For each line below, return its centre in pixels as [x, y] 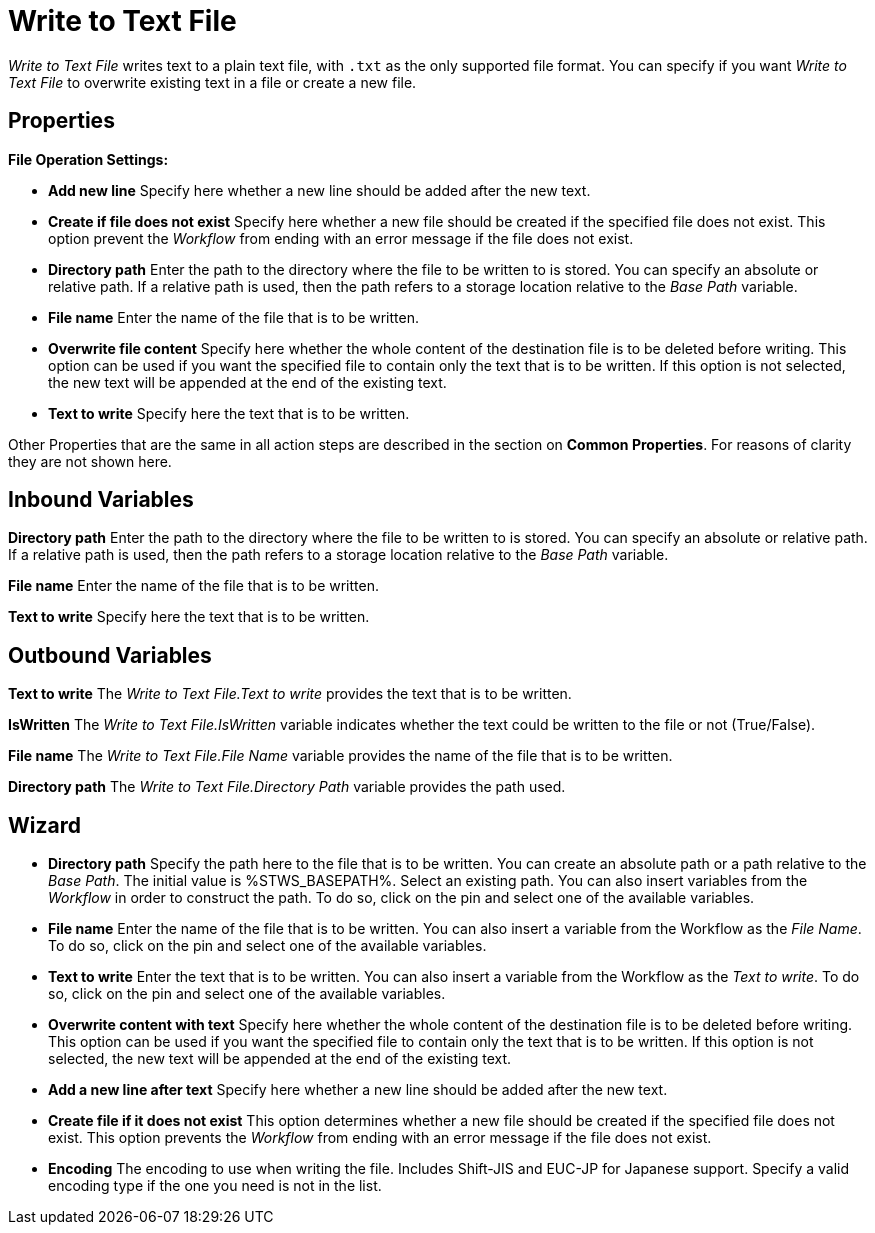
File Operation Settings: [88, 159]
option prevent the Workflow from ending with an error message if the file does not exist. [341, 238]
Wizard [44, 825]
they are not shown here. [90, 461]
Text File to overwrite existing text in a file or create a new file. [212, 82]
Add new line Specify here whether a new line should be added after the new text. [319, 190]
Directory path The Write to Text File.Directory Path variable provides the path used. [287, 787]
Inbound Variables [101, 500]
